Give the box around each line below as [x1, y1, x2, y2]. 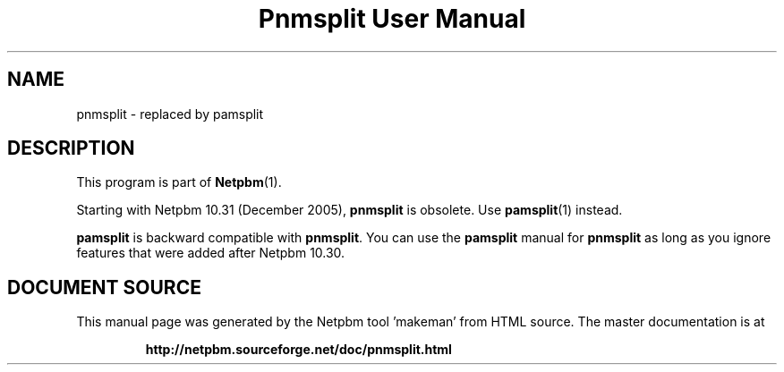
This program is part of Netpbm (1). [76, 174, 282, 190]
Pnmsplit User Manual [258, 4, 526, 34]
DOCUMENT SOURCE [7, 275, 201, 299]
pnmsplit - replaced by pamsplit [76, 106, 264, 122]
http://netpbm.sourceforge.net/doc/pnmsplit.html [145, 342, 452, 358]
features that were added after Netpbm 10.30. [76, 245, 345, 261]
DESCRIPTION [7, 137, 135, 160]
